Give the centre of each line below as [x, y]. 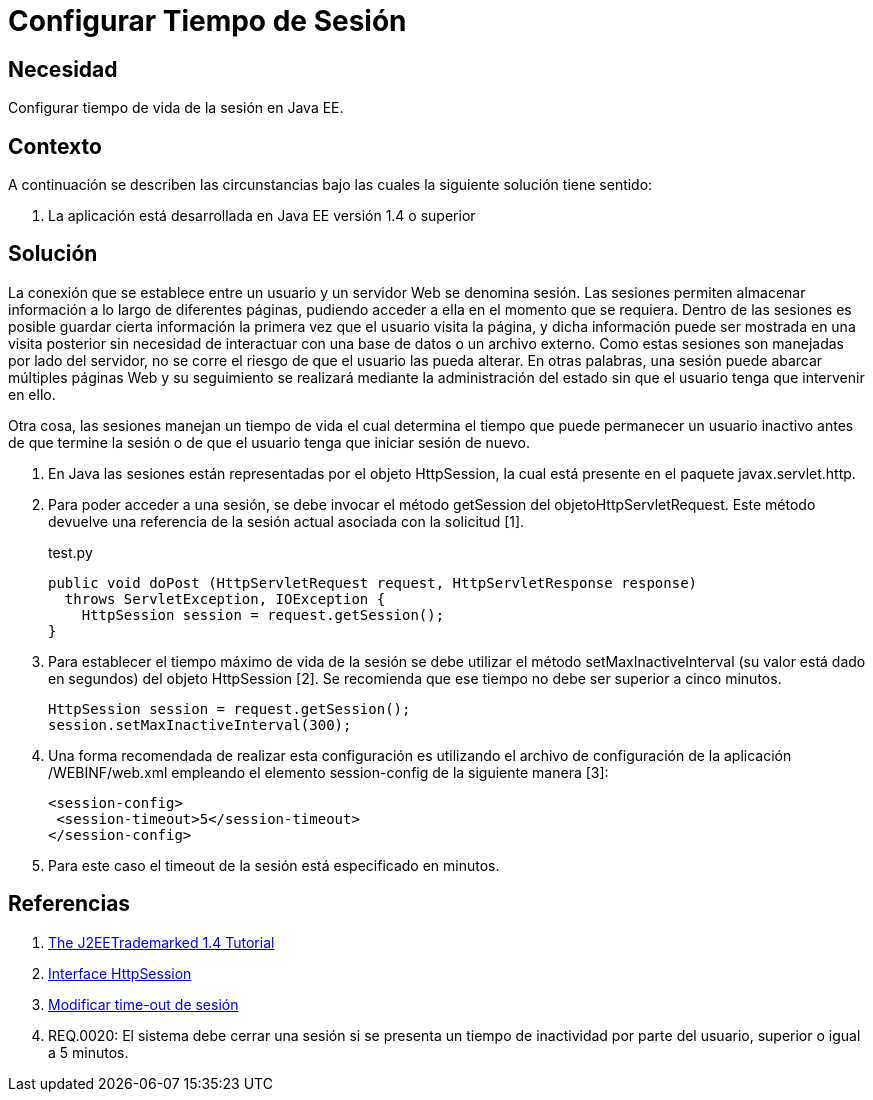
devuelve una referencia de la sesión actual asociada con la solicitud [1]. [286, 521]
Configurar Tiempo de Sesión [207, 21]
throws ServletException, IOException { [225, 598]
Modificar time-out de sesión [143, 1004]
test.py [70, 552]
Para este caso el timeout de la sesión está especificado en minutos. [274, 865]
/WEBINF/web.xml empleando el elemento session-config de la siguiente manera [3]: [328, 772]
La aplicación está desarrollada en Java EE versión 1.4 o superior [262, 216]
